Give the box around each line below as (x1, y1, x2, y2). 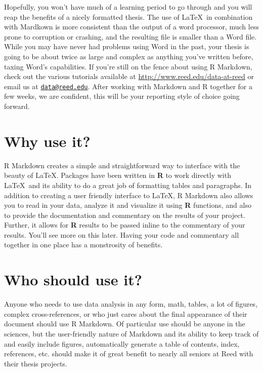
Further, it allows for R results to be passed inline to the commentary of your (4, 219, 245, 230)
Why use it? (4, 130, 91, 151)
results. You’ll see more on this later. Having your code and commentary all (4, 229, 239, 240)
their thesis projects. (4, 358, 67, 368)
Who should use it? (4, 269, 142, 290)
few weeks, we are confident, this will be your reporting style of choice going (4, 91, 240, 101)
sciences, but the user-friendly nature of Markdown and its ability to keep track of (4, 328, 259, 339)
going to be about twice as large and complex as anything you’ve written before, (4, 51, 253, 61)
